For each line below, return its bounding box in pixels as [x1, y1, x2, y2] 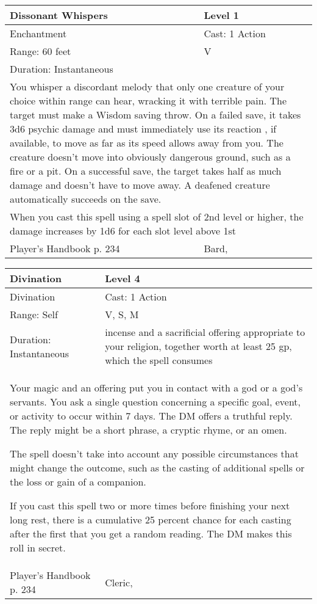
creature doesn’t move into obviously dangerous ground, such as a [10, 150, 291, 164]
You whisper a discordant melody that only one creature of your [10, 79, 285, 93]
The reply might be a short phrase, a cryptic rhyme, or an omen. [10, 423, 287, 437]
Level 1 [204, 8, 240, 22]
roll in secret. [10, 540, 66, 555]
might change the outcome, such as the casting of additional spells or [10, 460, 305, 475]
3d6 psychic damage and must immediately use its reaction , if [10, 122, 277, 136]
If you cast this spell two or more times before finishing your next [10, 498, 290, 512]
